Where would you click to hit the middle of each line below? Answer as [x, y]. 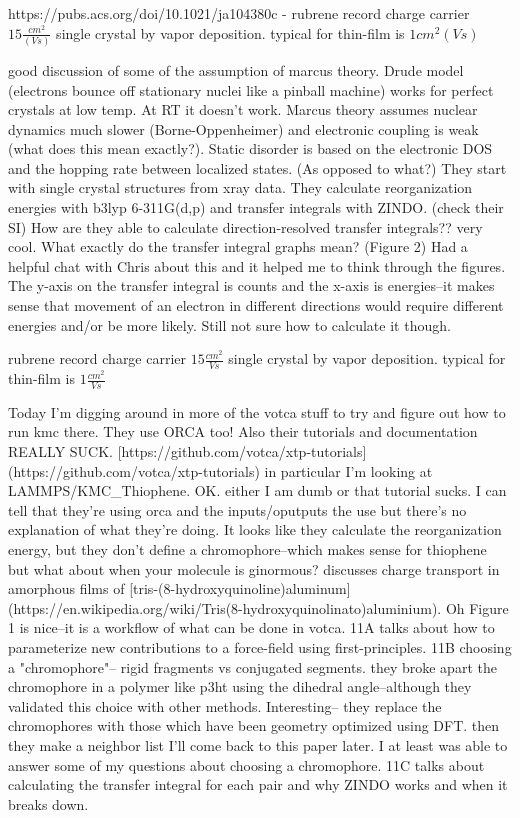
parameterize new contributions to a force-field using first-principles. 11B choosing [260, 647]
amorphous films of [66, 588]
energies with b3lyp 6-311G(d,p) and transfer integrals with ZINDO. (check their [256, 207]
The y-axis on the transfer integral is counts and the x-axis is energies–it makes [251, 285]
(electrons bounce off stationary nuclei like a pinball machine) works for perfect [251, 89]
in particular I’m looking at [348, 470]
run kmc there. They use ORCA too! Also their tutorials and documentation [243, 431]
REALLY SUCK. [61, 451]
